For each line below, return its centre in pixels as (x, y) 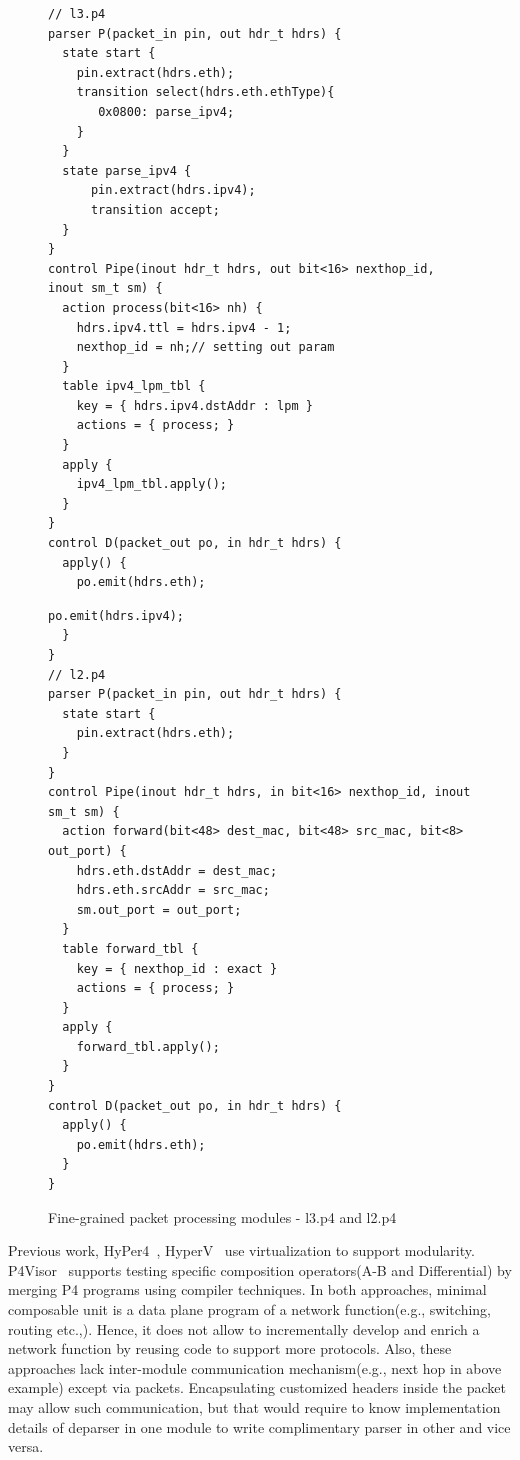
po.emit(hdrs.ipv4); (116, 615)
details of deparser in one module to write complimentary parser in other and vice (259, 1426)
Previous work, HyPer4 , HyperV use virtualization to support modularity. (241, 1250)
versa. (26, 1446)
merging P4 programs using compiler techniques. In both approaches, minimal (247, 1289)
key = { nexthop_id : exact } (177, 968)
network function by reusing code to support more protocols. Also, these (230, 1348)
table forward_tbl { (130, 948)
